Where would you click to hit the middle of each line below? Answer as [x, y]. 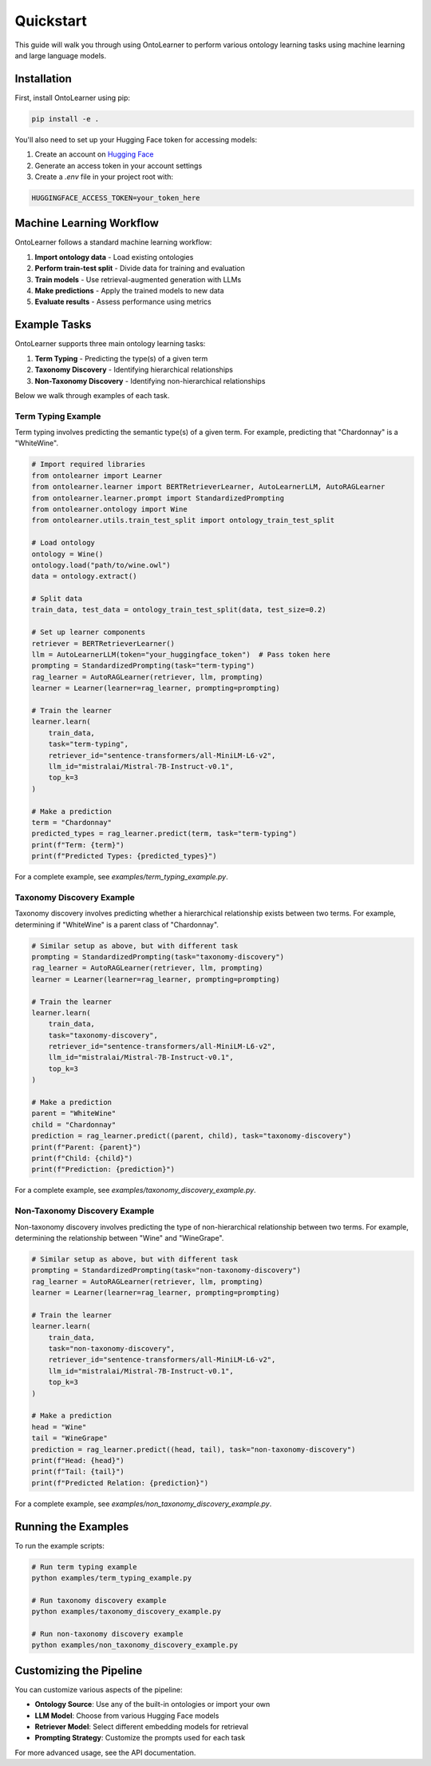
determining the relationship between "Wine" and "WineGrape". [119, 1238]
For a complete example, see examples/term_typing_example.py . [122, 877]
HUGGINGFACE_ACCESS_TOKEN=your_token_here [116, 197]
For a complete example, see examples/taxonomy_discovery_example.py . [135, 1190]
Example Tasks [53, 325]
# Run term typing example [84, 1567]
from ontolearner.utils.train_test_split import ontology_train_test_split [183, 520]
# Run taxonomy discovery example [99, 1600]
